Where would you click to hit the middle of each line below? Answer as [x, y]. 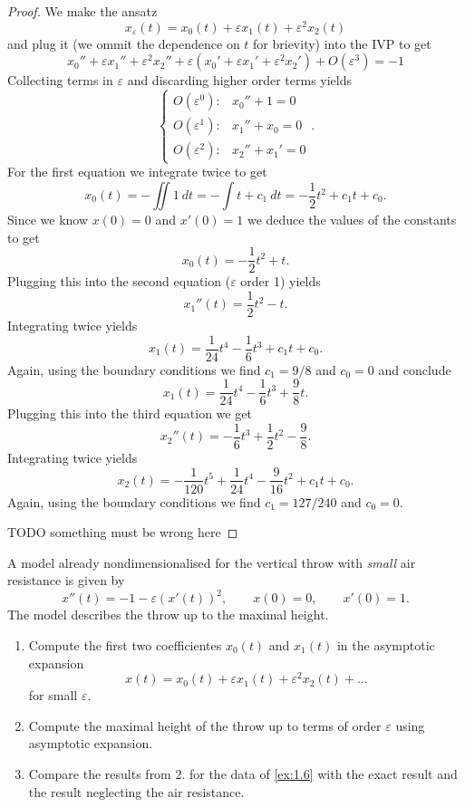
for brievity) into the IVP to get [342, 43]
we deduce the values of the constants [352, 220]
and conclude [415, 369]
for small [53, 695]
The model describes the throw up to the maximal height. [168, 615]
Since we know [48, 220]
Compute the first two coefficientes [125, 645]
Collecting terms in [60, 80]
